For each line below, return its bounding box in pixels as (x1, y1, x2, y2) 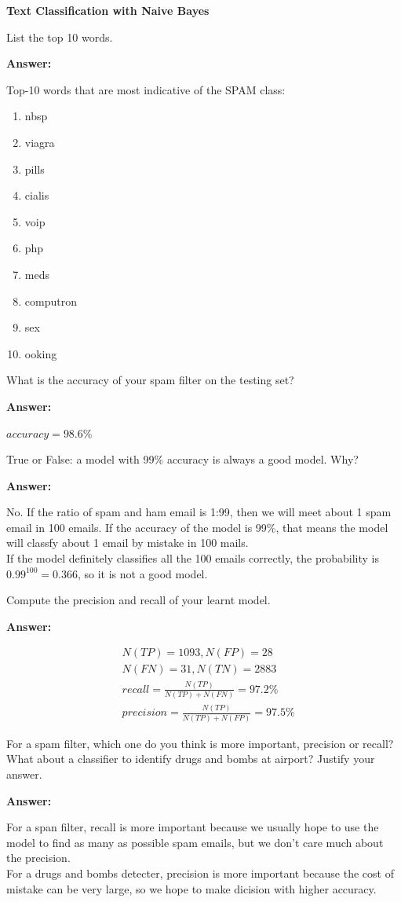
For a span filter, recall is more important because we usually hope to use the (6, 819, 379, 835)
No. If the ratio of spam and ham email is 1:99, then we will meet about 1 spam (6, 504, 392, 520)
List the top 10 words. (6, 28, 113, 45)
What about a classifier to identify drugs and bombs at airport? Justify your (6, 750, 375, 767)
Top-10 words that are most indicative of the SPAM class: (6, 81, 286, 97)
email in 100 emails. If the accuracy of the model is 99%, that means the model (6, 519, 388, 535)
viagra (24, 134, 55, 150)
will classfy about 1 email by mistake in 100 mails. (6, 534, 249, 551)
